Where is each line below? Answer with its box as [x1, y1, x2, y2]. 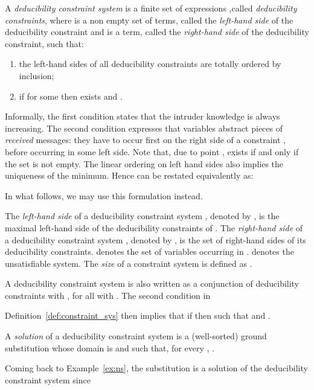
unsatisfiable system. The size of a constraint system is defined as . [5, 257, 252, 269]
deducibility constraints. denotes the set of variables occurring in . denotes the [5, 245, 294, 258]
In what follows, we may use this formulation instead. [5, 189, 203, 202]
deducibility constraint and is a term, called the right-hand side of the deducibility [5, 25, 309, 38]
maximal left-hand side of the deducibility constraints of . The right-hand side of [5, 221, 303, 234]
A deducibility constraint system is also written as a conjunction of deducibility [5, 277, 300, 290]
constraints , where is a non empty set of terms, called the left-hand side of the [5, 13, 293, 26]
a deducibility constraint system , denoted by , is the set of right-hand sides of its [5, 233, 306, 246]
